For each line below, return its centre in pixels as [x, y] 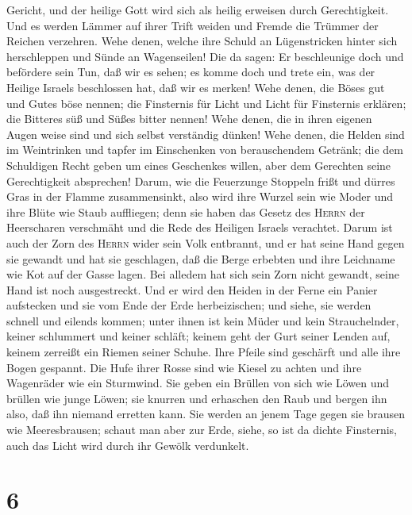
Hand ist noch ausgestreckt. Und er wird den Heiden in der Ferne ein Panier [192, 289]
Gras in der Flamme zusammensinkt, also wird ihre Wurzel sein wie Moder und [200, 196]
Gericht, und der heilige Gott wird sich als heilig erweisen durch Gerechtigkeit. [198, 10]
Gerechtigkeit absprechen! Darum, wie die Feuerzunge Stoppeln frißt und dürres [201, 181]
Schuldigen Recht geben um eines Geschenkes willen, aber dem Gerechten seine [199, 165]
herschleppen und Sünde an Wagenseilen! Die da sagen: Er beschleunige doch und [205, 56]
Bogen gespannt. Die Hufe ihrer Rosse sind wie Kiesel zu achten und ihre [184, 367]
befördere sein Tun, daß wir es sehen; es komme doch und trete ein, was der [191, 72]
